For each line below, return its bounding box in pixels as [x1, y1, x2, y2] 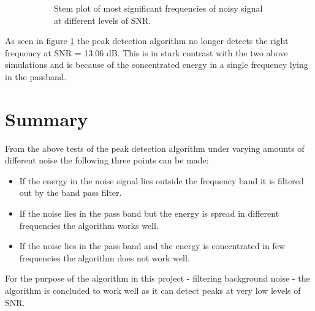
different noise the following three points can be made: [5, 154, 209, 167]
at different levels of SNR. [54, 13, 151, 26]
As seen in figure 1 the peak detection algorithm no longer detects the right [5, 34, 289, 47]
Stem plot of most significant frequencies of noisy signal [54, 2, 263, 14]
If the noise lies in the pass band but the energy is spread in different [19, 207, 279, 220]
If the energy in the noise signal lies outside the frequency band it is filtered [19, 174, 304, 187]
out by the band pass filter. [19, 186, 122, 199]
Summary [5, 106, 88, 131]
